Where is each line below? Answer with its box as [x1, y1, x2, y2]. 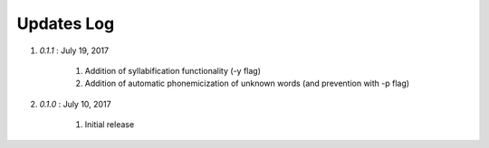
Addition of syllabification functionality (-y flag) [84, 65, 262, 76]
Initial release [84, 119, 135, 130]
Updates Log [16, 14, 115, 33]
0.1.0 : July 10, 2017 [39, 98, 112, 109]
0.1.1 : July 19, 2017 [39, 45, 109, 56]
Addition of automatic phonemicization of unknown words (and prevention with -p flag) [84, 78, 410, 89]
